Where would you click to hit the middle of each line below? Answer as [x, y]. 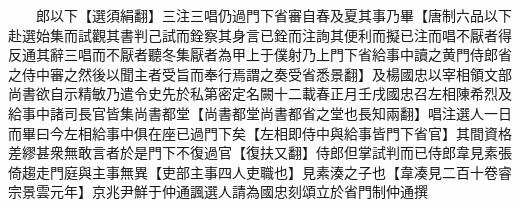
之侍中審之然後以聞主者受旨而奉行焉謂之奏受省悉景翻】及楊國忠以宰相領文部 [260, 73]
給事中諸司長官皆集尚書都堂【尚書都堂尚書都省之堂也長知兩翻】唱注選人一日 [260, 112]
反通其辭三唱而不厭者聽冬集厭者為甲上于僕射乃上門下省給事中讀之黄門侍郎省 [260, 54]
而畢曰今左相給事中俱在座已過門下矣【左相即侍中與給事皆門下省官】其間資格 [260, 132]
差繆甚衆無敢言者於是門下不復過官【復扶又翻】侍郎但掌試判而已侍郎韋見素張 [260, 152]
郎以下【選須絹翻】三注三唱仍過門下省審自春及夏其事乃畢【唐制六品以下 [273, 15]
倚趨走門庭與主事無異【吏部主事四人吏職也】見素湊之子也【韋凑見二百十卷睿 [260, 171]
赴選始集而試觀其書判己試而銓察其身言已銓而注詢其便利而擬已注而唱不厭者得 [260, 34]
